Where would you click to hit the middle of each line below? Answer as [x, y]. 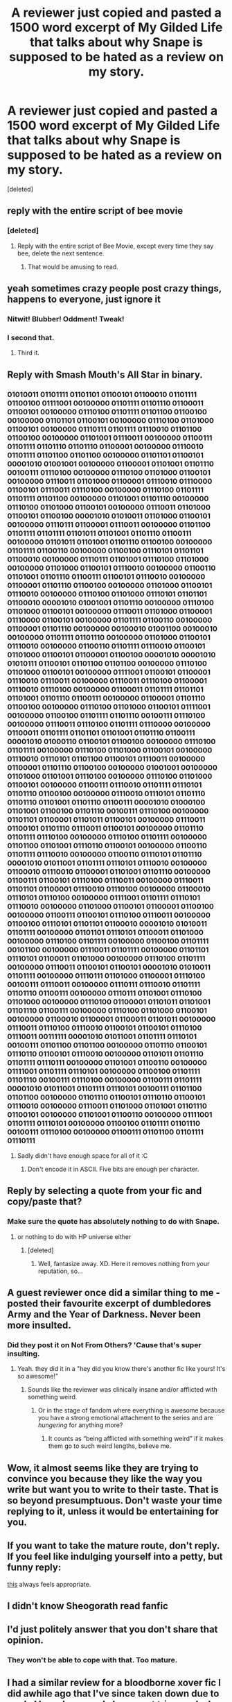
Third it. [28, 353]
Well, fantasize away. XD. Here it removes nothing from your [124, 1263]
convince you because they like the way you [105, 1479]
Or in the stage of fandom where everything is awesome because [131, 1410]
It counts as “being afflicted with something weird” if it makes [136, 1439]
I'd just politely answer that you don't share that [113, 1629]
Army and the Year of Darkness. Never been [104, 1314]
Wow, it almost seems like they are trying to [103, 1468]
